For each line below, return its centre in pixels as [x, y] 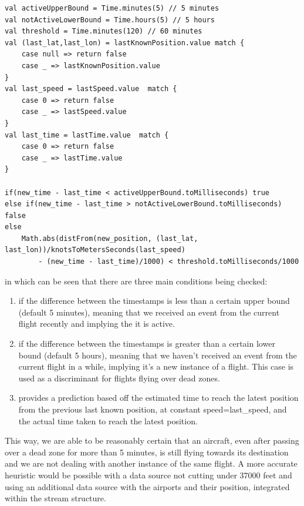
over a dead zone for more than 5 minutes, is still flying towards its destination [147, 452]
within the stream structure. [55, 498]
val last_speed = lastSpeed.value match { [91, 89]
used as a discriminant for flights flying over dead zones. [119, 378]
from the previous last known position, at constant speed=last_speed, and [153, 409]
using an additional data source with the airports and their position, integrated [147, 486]
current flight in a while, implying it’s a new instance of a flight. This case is [156, 366]
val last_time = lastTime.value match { [87, 135]
